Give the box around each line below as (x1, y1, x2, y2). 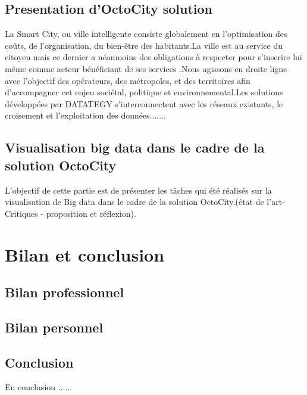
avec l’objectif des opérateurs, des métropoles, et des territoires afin (5, 74, 250, 86)
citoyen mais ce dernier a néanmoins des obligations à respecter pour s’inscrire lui (5, 51, 302, 63)
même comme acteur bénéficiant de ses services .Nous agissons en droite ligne (5, 62, 287, 74)
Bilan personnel (5, 318, 104, 336)
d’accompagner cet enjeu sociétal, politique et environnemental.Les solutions (5, 86, 283, 98)
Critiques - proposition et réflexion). (5, 207, 136, 219)
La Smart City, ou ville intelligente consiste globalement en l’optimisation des (5, 27, 287, 40)
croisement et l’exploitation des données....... (5, 109, 166, 122)
